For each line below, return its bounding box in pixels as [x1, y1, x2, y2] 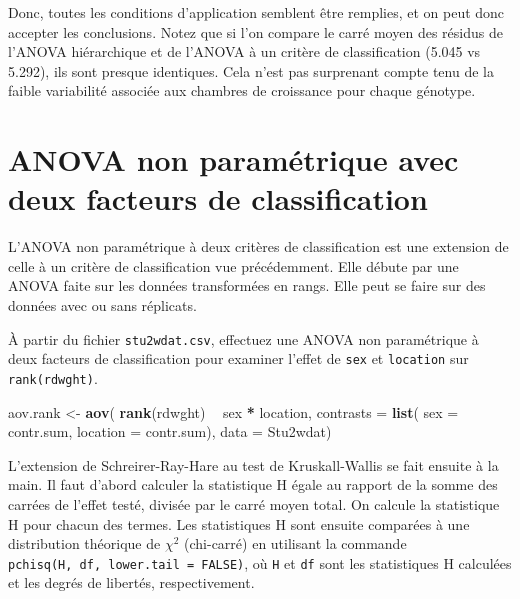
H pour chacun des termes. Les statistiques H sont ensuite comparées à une [8, 513, 470, 534]
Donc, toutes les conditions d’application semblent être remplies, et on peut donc [8, 2, 505, 22]
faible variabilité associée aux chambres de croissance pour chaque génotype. [8, 80, 476, 101]
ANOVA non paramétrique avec [8, 139, 459, 180]
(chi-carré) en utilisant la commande [184, 533, 407, 554]
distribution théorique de [8, 533, 161, 554]
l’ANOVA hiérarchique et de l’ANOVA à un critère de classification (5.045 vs [8, 41, 481, 62]
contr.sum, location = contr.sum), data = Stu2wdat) [8, 421, 332, 442]
